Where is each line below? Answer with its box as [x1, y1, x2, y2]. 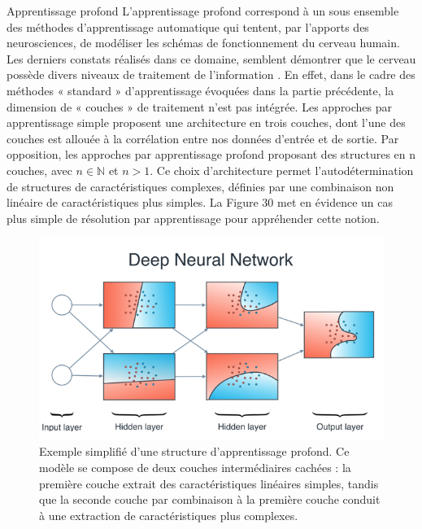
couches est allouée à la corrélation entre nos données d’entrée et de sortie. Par [7, 129, 399, 146]
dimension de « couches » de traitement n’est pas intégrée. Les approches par [7, 98, 393, 115]
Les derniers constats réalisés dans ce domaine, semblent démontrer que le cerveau [7, 50, 416, 67]
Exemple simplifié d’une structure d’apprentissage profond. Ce [39, 443, 350, 460]
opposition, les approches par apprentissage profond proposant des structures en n [7, 146, 416, 163]
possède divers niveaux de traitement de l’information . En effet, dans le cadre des [7, 66, 415, 83]
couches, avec [7, 161, 72, 178]
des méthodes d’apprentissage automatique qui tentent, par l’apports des [7, 18, 369, 35]
